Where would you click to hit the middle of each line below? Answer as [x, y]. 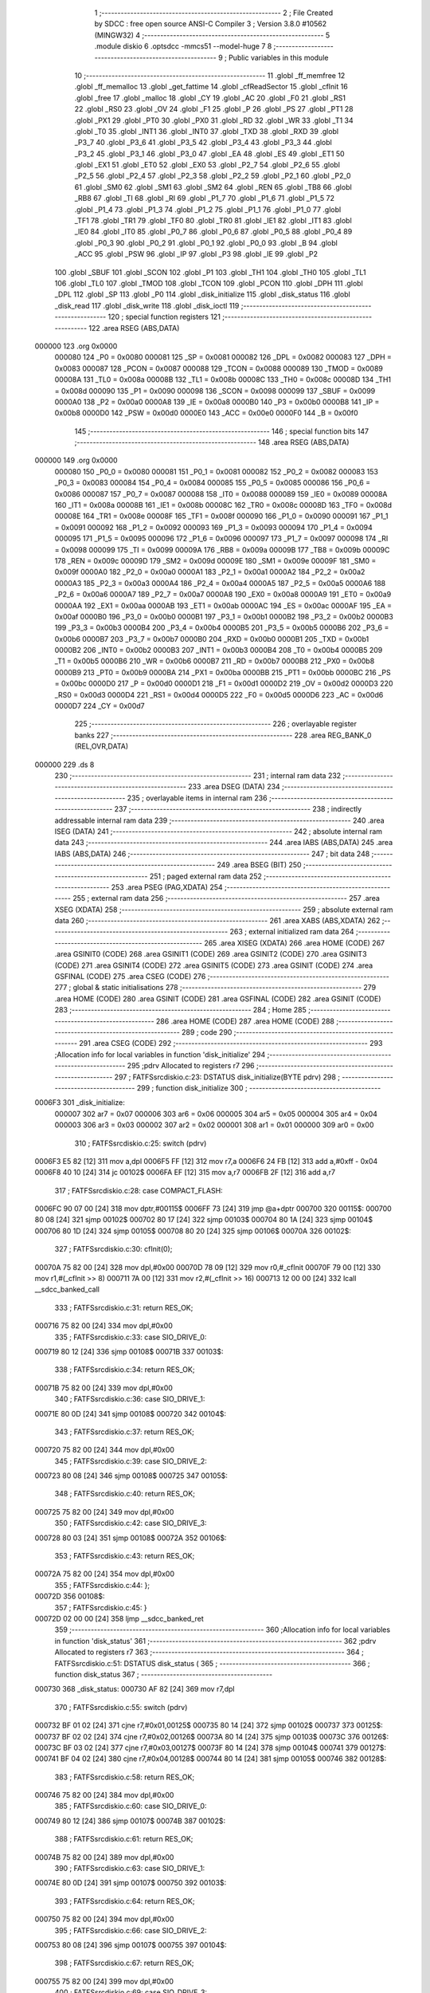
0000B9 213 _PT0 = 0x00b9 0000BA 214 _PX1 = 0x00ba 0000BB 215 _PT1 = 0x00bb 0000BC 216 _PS [223, 672]
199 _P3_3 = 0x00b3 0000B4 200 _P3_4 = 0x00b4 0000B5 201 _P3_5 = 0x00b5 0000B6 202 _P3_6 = [222, 628]
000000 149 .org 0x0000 [76, 460]
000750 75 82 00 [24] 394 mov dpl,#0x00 [104, 1919]
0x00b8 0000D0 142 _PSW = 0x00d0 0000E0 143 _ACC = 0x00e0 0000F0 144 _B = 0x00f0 [206, 413]
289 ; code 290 [207, 1032]
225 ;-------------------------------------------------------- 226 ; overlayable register [216, 724]
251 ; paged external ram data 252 [206, 876]
